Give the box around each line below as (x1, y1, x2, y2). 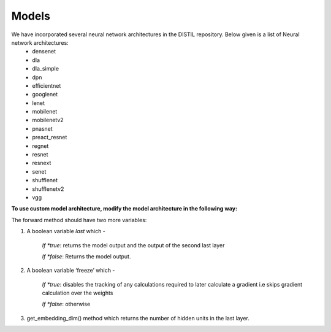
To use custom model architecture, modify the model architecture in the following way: (11, 205, 238, 212)
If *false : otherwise (42, 301, 91, 308)
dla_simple (32, 65, 59, 72)
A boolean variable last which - (26, 228, 105, 235)
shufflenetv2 (32, 185, 64, 193)
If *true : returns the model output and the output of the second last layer (42, 241, 225, 249)
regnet (32, 142, 49, 150)
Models (11, 9, 50, 23)
